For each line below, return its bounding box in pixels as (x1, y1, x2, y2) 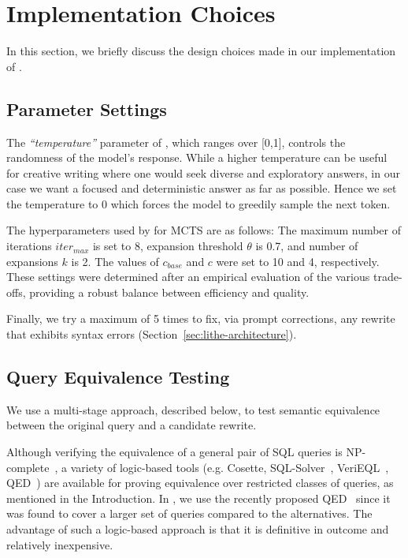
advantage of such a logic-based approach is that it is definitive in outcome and (6, 521, 389, 537)
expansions (6, 253, 58, 269)
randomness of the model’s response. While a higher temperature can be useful (6, 149, 388, 166)
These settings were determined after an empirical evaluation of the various (6, 268, 370, 285)
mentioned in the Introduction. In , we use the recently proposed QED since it (6, 489, 391, 506)
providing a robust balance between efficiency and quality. (29, 283, 310, 300)
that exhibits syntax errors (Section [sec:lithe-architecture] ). (6, 326, 297, 343)
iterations (6, 238, 52, 254)
